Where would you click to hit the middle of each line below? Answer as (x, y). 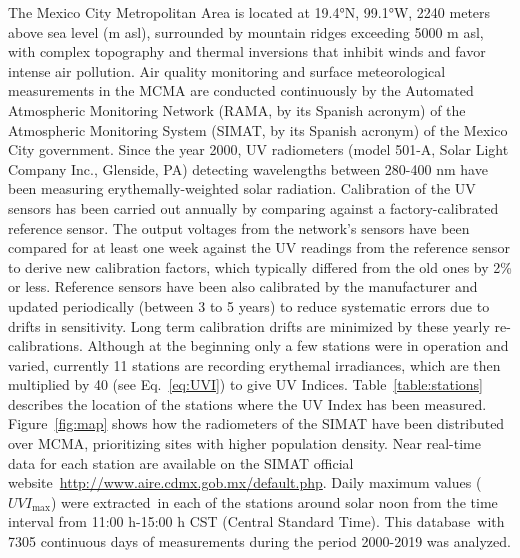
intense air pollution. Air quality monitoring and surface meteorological (227, 70)
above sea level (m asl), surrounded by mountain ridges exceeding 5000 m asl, (246, 31)
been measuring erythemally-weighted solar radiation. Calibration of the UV (242, 188)
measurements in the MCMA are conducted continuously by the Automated (241, 90)
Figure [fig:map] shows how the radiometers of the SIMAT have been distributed (256, 423)
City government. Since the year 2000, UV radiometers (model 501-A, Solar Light (258, 149)
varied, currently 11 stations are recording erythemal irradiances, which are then (254, 364)
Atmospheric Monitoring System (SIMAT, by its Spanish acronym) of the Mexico (258, 129)
